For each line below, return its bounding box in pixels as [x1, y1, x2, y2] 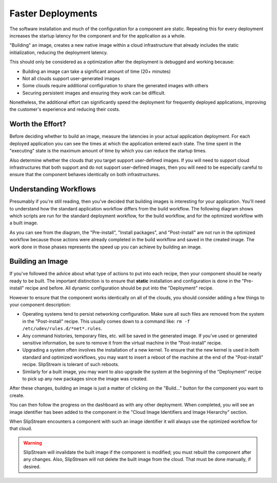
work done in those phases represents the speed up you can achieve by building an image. [9, 244, 202, 250]
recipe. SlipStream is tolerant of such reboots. [22, 361, 120, 368]
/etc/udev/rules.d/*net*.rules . [22, 325, 103, 332]
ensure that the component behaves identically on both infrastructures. [9, 171, 160, 178]
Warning [23, 439, 42, 446]
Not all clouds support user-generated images [22, 75, 120, 82]
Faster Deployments [9, 8, 97, 19]
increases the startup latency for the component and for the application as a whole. [9, 32, 186, 38]
